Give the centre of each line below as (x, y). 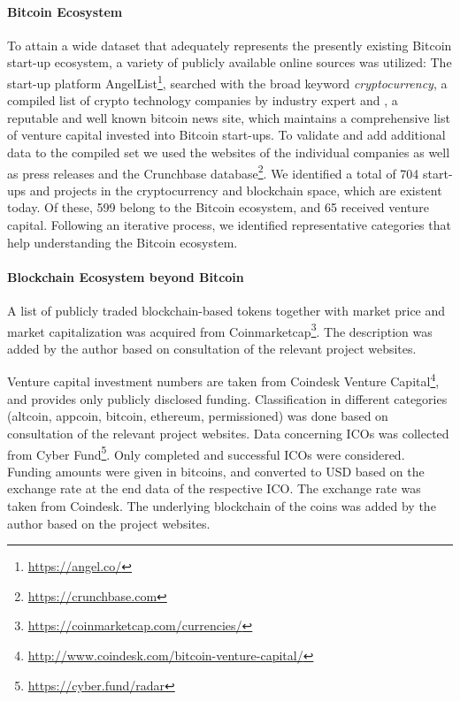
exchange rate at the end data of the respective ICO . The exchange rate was (214, 488)
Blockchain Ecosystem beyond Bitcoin (126, 276)
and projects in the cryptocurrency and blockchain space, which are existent (236, 190)
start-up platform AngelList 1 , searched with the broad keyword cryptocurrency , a (227, 81)
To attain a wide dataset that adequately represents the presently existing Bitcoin (230, 45)
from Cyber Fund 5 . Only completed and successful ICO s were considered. (206, 453)
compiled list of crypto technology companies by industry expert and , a (203, 100)
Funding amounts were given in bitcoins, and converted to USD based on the (216, 471)
